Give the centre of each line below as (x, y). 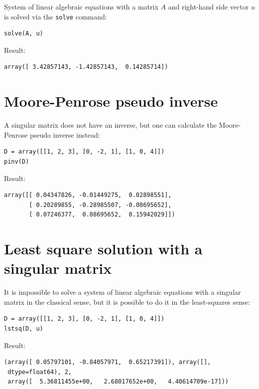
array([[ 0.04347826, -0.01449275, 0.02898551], (88, 195)
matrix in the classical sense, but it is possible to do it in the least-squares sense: (127, 301)
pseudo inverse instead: (65, 134)
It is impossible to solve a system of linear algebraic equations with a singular (123, 292)
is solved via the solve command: (56, 16)
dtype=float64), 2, (40, 372)
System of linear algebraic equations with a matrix (81, 6)
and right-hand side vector (208, 6)
